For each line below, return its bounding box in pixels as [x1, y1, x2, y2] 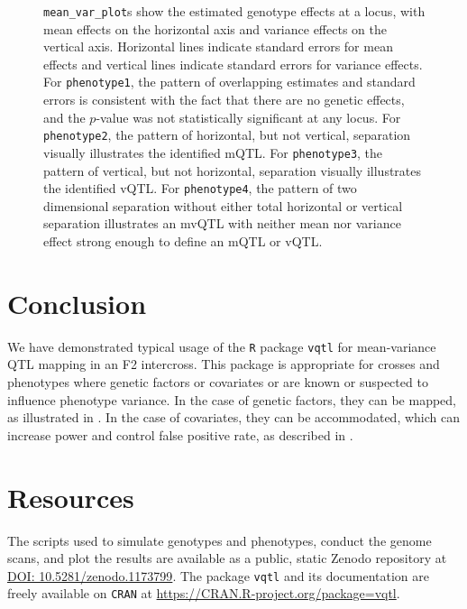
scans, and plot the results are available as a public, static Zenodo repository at [7, 549, 447, 567]
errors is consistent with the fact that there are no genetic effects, [43, 90, 405, 109]
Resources [7, 478, 134, 515]
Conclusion [7, 284, 147, 321]
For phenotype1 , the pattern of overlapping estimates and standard [43, 72, 416, 91]
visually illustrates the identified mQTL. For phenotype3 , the [43, 143, 383, 161]
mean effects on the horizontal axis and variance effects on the [43, 19, 387, 38]
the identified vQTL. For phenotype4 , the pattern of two [43, 179, 357, 198]
